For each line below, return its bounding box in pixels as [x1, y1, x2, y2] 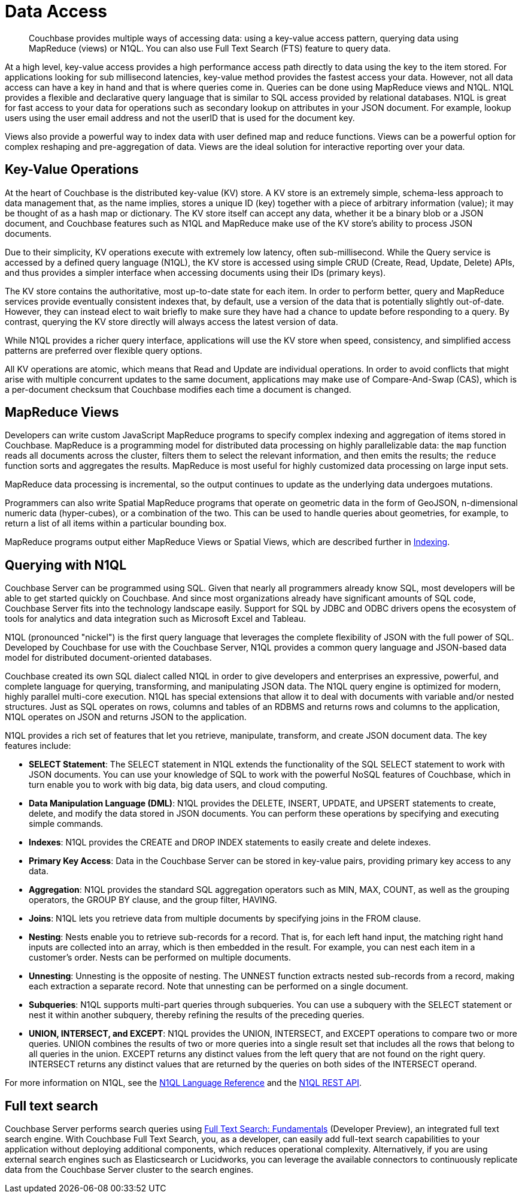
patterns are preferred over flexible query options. [5, 345, 202, 356]
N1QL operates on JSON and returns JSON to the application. [5, 712, 247, 723]
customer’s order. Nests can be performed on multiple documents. [29, 952, 291, 963]
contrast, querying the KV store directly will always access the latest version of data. [5, 316, 338, 327]
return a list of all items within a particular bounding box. [5, 518, 227, 529]
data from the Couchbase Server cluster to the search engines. [5, 1164, 254, 1175]
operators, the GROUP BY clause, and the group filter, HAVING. [29, 895, 277, 905]
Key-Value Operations [5, 162, 139, 177]
